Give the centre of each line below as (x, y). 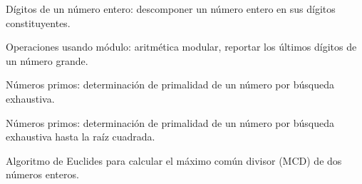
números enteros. (42, 174)
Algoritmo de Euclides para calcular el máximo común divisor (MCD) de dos (174, 160)
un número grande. (47, 60)
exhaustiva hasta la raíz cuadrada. (81, 137)
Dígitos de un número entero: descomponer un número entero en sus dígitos (171, 9)
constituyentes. (38, 22)
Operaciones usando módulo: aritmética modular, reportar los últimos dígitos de (181, 47)
